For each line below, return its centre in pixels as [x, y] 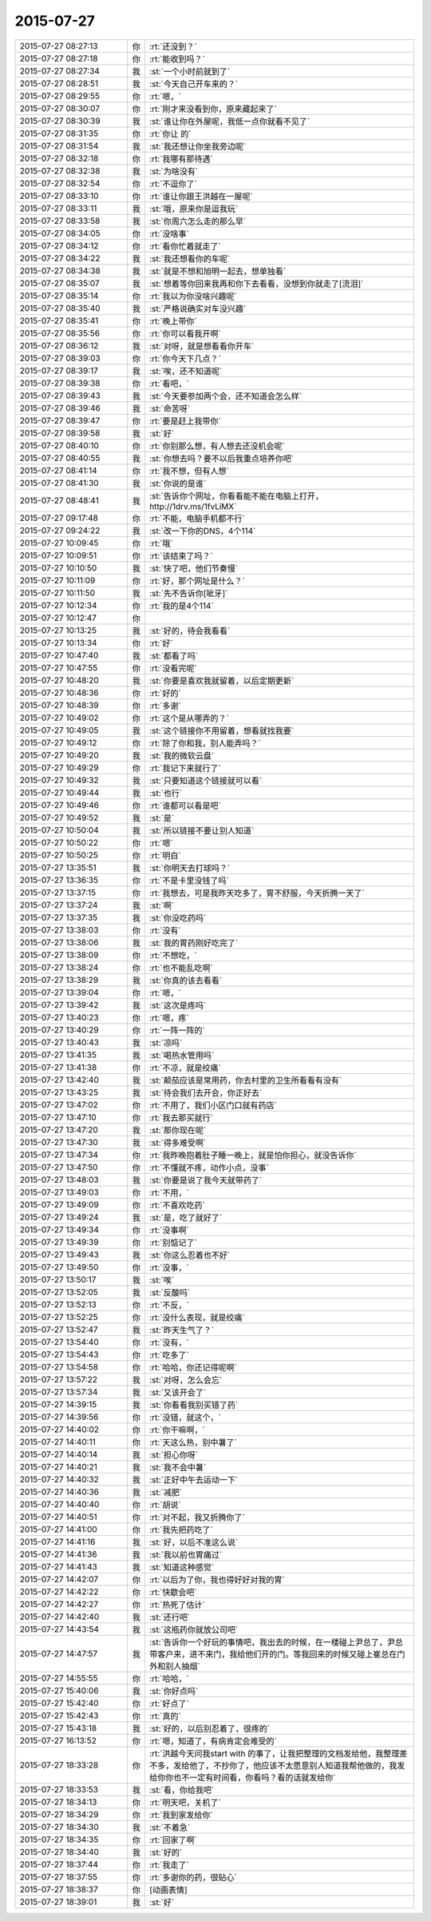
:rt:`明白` [165, 855]
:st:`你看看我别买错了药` [194, 1405]
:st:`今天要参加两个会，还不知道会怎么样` [225, 396]
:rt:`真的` [165, 1716]
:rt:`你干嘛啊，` [177, 1430]
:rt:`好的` [165, 693]
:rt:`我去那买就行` [181, 1117]
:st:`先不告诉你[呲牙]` [188, 593]
